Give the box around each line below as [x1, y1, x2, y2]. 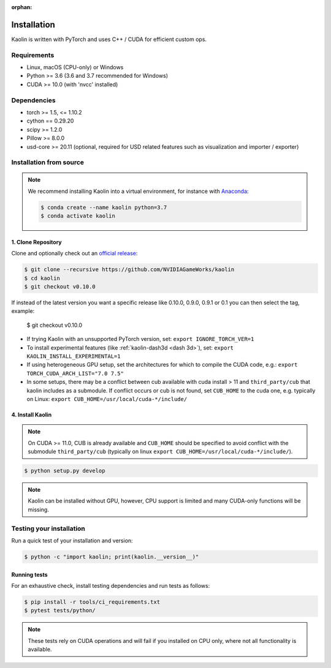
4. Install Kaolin [11, 411, 52, 418]
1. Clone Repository [11, 238, 63, 246]
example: [11, 307, 35, 315]
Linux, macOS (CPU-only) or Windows [26, 64, 124, 71]
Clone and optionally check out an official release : [11, 250, 138, 257]
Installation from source [11, 158, 85, 167]
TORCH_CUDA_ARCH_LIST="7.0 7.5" [26, 370, 124, 377]
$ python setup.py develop [24, 467, 105, 475]
